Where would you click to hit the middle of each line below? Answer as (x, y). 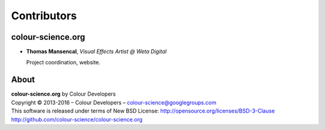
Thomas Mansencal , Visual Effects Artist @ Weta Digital (96, 52)
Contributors (44, 16)
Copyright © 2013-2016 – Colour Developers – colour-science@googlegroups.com (114, 102)
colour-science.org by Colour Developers (63, 94)
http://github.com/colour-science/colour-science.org (77, 119)
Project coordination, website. (63, 63)
